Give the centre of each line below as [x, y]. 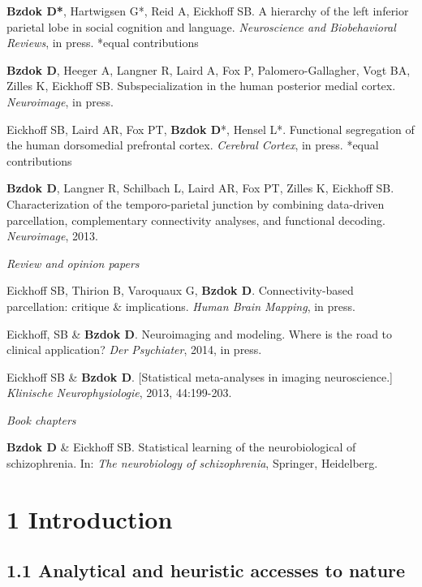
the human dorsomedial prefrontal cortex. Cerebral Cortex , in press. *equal [193, 145]
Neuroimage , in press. [60, 101]
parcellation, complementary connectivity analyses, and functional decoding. [196, 220]
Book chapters [41, 419]
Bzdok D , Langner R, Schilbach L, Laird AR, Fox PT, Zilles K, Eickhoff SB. [200, 188]
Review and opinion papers [73, 263]
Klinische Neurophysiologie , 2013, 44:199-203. [119, 393]
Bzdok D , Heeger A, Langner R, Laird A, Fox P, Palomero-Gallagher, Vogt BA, [209, 69]
